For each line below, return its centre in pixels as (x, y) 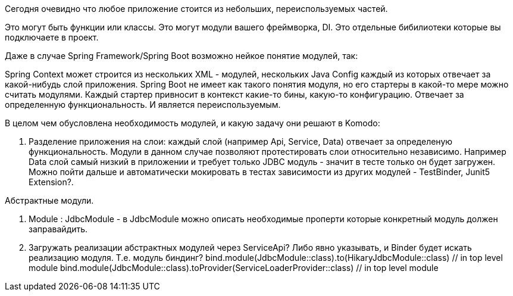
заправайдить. (58, 229)
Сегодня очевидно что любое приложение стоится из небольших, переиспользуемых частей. (196, 9)
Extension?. (51, 182)
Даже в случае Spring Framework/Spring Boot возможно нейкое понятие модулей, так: (182, 56)
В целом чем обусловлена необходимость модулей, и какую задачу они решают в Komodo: (193, 123)
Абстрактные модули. (49, 200)
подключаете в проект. (52, 37)
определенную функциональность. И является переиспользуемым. (143, 105)
